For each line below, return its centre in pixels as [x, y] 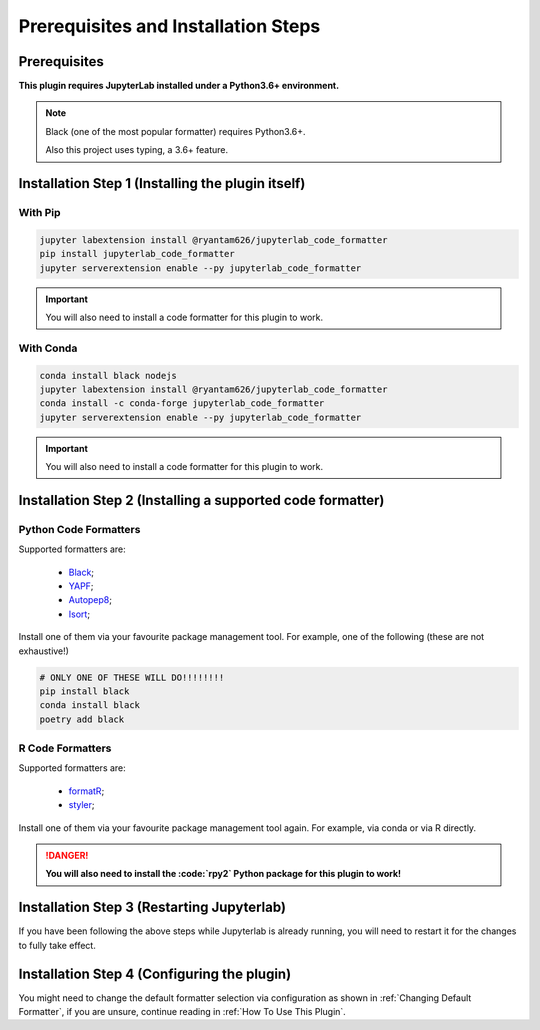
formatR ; [86, 791]
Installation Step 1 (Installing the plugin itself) [162, 183]
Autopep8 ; [90, 600]
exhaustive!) [44, 651]
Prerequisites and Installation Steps [169, 26]
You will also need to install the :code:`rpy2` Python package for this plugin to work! [223, 874]
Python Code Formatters [79, 529]
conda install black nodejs [108, 375]
